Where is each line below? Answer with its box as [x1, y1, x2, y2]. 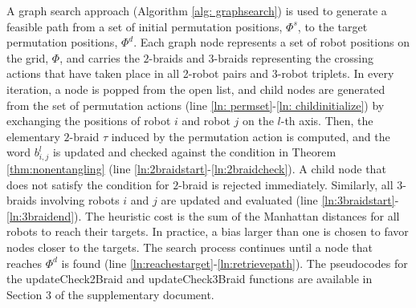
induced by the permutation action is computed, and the [111, 128, 390, 144]
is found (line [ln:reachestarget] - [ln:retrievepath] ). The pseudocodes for [61, 254, 408, 271]
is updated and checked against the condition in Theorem [52, 144, 336, 160]
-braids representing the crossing [214, 49, 373, 66]
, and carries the [59, 49, 140, 66]
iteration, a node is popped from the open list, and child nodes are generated [6, 80, 385, 97]
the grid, [6, 49, 49, 66]
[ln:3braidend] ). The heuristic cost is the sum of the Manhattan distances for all [6, 207, 400, 224]
